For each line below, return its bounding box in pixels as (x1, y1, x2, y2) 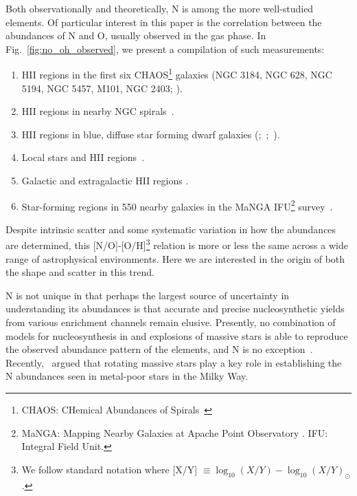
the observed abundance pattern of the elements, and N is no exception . (5, 342, 313, 356)
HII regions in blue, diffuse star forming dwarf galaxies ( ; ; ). (21, 127, 280, 141)
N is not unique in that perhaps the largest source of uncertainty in (5, 288, 290, 302)
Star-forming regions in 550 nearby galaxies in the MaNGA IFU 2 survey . (21, 197, 333, 213)
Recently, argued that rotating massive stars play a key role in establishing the (5, 355, 342, 369)
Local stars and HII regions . (21, 150, 145, 164)
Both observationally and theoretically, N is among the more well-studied (5, 1, 314, 15)
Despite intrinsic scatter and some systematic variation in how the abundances (5, 222, 336, 236)
